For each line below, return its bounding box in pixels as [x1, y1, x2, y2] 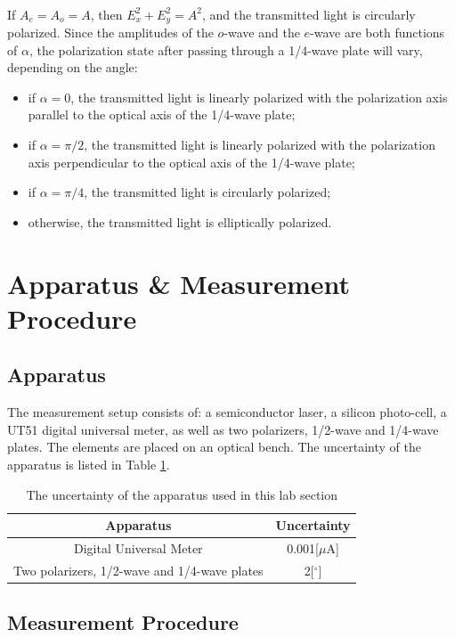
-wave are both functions [310, 23, 445, 42]
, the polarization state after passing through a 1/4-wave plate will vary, [28, 40, 423, 59]
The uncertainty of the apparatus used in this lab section [26, 485, 338, 503]
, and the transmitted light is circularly [201, 4, 416, 23]
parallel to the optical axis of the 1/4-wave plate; [28, 105, 296, 124]
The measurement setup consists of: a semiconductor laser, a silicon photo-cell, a [7, 403, 447, 421]
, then [90, 4, 123, 23]
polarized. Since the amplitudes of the [7, 23, 214, 42]
